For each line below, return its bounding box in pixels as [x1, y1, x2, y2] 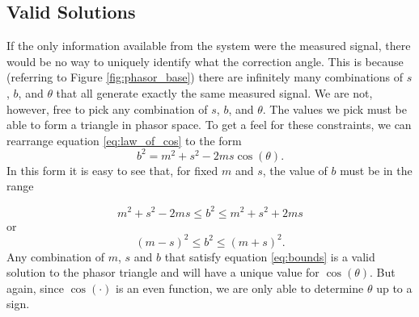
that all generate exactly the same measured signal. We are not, [56, 84, 373, 101]
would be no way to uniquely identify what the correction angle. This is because [6, 52, 404, 69]
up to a [376, 279, 413, 296]
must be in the [340, 161, 413, 178]
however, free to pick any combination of [6, 100, 208, 117]
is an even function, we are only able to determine [116, 279, 364, 296]
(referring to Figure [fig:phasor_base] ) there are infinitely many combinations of [6, 69, 403, 86]
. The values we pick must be [262, 100, 407, 117]
